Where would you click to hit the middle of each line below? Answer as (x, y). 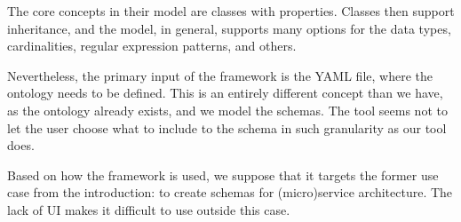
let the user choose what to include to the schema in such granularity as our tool (227, 127)
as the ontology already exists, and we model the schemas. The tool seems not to (227, 110)
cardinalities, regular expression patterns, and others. (152, 46)
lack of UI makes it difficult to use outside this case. (149, 209)
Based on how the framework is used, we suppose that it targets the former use (223, 174)
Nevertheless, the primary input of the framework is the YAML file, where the (220, 75)
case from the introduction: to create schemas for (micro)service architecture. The (230, 192)
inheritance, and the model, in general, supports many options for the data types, (229, 28)
